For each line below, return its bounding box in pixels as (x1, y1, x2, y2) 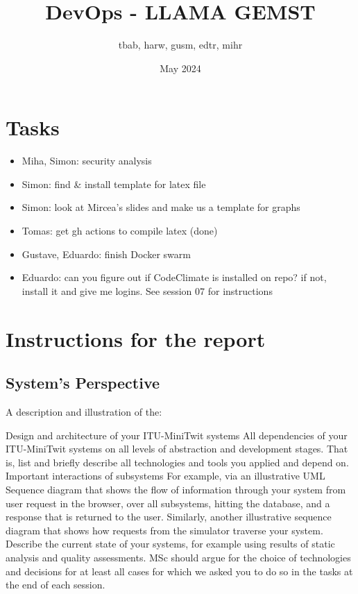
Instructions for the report (6, 324, 266, 353)
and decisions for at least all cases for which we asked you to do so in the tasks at (6, 563, 353, 578)
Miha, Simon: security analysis (22, 153, 152, 168)
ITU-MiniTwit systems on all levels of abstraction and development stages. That (6, 441, 348, 456)
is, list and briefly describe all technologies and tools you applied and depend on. (6, 455, 349, 469)
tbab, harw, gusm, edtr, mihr (118, 37, 243, 52)
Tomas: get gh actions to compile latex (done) (22, 223, 218, 238)
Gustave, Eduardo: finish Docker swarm (22, 246, 191, 261)
